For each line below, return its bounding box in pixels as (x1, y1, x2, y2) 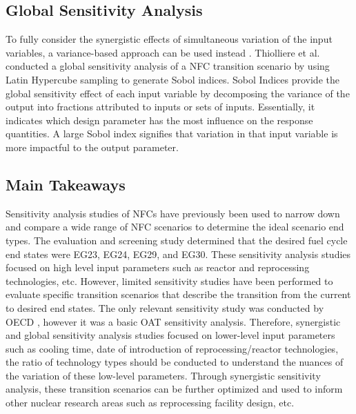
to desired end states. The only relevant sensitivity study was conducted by (6, 300, 324, 315)
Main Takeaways (6, 173, 126, 195)
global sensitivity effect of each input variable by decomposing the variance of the (6, 86, 350, 100)
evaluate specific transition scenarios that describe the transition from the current (6, 287, 351, 302)
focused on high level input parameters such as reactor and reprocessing (6, 260, 310, 275)
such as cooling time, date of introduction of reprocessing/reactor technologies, (6, 341, 339, 355)
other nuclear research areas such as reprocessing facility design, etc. (6, 395, 295, 410)
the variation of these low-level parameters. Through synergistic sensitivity (6, 368, 321, 382)
